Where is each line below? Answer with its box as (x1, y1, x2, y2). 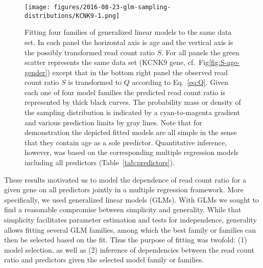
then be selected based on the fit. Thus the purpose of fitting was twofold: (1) (4, 234, 247, 245)
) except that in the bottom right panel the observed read (47, 66, 228, 77)
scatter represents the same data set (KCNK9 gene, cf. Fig (25, 57, 209, 68)
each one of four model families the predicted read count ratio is (25, 86, 226, 97)
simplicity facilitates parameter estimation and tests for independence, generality (4, 214, 257, 225)
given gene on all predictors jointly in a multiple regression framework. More (4, 184, 244, 195)
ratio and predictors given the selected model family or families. (4, 254, 204, 265)
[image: (25, 4, 51, 11)
